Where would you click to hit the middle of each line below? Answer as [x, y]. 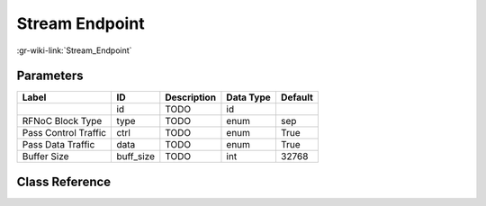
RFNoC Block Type [62, 121]
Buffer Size [45, 157]
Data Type [249, 97]
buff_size [135, 157]
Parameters [50, 76]
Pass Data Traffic [58, 145]
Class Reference [64, 181]
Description [190, 97]
